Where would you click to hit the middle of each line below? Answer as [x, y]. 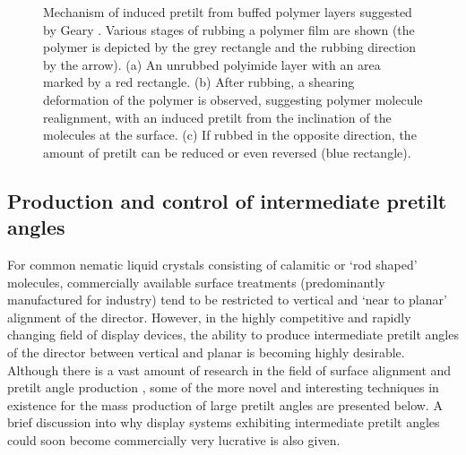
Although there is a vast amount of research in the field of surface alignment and [229, 369]
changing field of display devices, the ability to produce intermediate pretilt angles [233, 335]
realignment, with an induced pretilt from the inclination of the [217, 117]
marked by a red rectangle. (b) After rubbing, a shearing [199, 82]
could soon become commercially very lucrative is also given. [174, 439]
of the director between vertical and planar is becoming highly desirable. [206, 352]
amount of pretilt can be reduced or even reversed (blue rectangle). [227, 152]
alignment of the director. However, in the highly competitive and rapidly [209, 317]
